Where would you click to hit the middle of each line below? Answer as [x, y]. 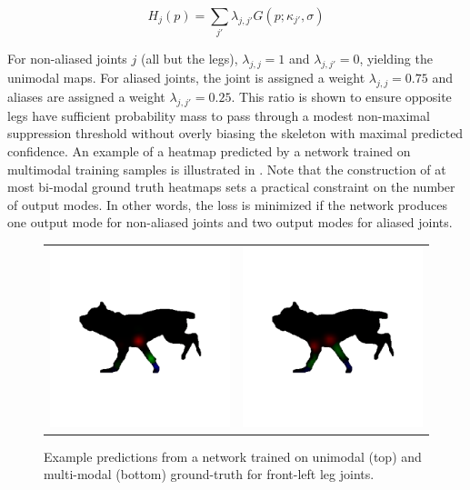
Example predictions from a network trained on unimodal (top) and [233, 456]
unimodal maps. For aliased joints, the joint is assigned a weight [186, 78]
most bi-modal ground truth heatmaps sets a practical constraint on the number [231, 187]
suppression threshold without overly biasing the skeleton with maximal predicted [235, 133]
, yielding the [396, 59]
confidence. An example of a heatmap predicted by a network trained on [209, 150]
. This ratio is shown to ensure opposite [341, 96]
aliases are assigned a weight [86, 96]
